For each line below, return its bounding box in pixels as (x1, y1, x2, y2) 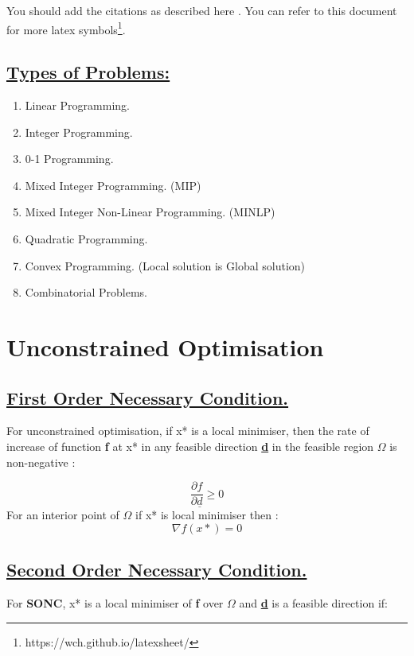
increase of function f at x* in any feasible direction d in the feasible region (6, 437, 374, 454)
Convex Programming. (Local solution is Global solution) (25, 257, 306, 274)
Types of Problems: (6, 60, 170, 84)
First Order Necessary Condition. (6, 385, 289, 410)
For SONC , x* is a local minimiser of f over (6, 595, 224, 611)
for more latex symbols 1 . (6, 18, 126, 37)
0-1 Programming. (25, 150, 114, 167)
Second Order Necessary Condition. (6, 557, 307, 582)
